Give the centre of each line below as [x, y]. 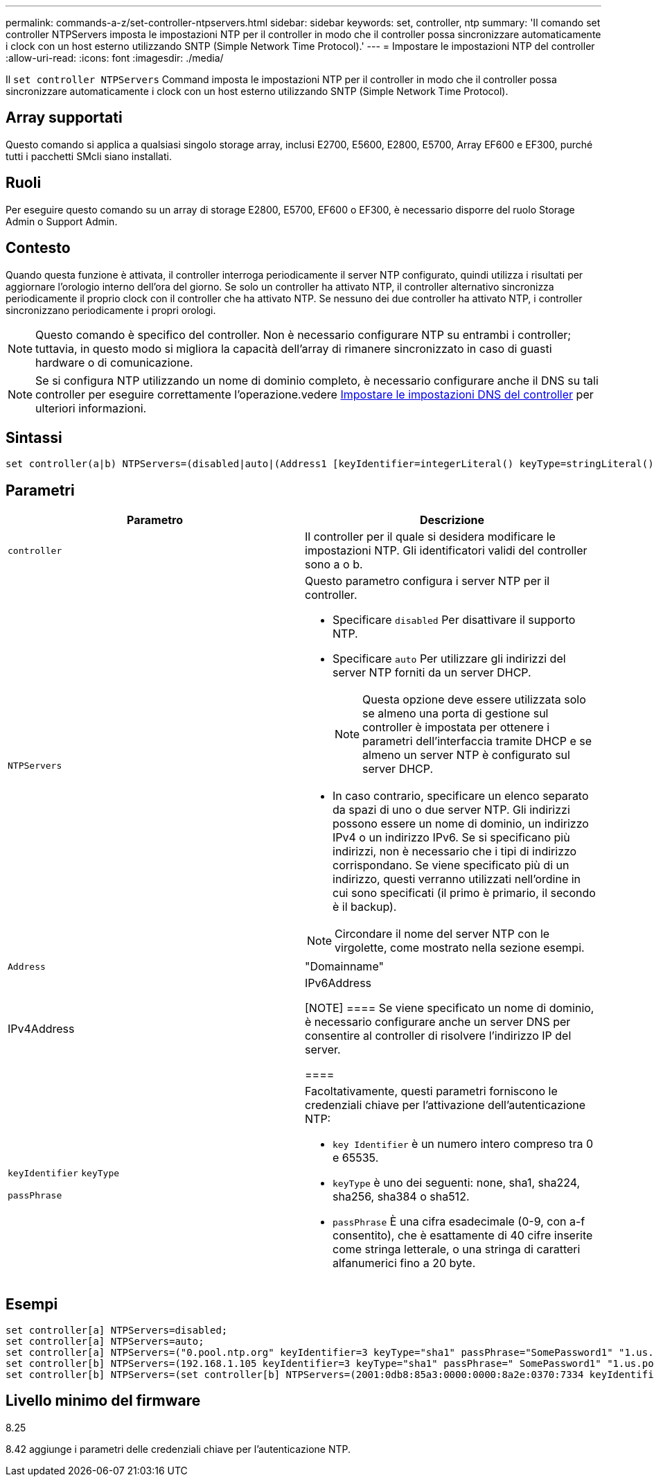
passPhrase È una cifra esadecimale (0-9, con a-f [459, 1222]
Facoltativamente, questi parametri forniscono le [431, 1091]
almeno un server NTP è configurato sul [466, 755]
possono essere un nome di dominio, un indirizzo [461, 824]
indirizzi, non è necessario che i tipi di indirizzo [455, 852]
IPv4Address [41, 1029]
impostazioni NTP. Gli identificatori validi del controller [446, 551]
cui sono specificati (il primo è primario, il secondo [464, 893]
